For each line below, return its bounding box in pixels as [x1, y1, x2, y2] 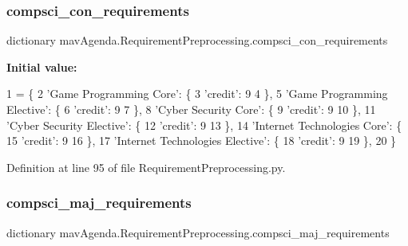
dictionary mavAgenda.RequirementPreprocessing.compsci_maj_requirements [6, 224, 390, 240]
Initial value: [6, 58, 77, 75]
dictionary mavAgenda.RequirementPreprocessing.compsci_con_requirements [6, 32, 388, 49]
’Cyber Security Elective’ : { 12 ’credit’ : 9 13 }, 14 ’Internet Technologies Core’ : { [6, 116, 402, 133]
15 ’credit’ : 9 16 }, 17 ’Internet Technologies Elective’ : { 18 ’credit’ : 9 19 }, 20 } [6, 132, 397, 149]
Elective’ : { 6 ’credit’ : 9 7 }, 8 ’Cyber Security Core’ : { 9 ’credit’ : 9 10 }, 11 [6, 101, 376, 117]
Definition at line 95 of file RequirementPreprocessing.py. [6, 158, 286, 175]
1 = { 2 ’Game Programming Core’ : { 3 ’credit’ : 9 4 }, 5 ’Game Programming [6, 85, 388, 102]
